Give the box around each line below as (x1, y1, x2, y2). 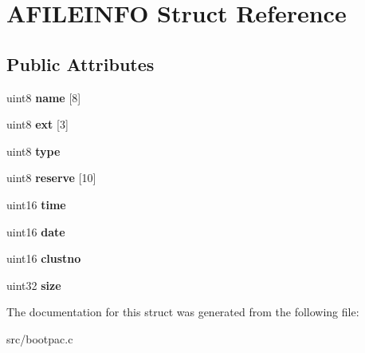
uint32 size (6, 276, 61, 293)
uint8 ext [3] (6, 116, 69, 133)
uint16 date (6, 223, 65, 240)
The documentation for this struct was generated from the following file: (6, 303, 359, 320)
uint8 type (6, 142, 61, 159)
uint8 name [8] (6, 89, 81, 105)
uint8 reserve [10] (6, 169, 96, 186)
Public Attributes (6, 51, 155, 76)
